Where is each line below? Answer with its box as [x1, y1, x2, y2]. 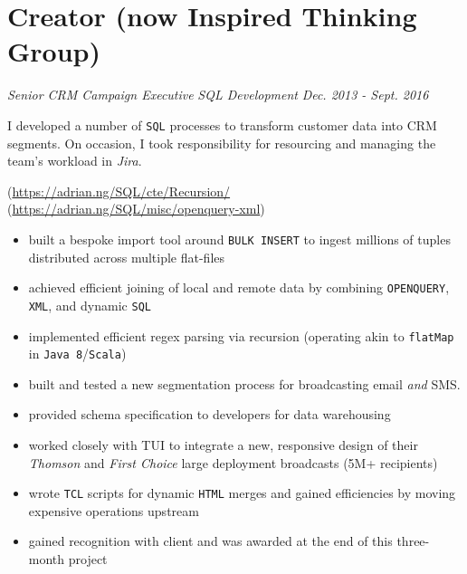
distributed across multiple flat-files [28, 247, 225, 266]
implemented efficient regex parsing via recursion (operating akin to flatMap [28, 326, 454, 345]
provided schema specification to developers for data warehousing [28, 405, 391, 424]
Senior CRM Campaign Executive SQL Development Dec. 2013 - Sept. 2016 [7, 85, 429, 104]
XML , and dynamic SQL [28, 295, 151, 314]
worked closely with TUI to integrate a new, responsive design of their [28, 435, 418, 454]
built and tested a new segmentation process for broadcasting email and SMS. [28, 374, 461, 393]
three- [396, 531, 430, 550]
